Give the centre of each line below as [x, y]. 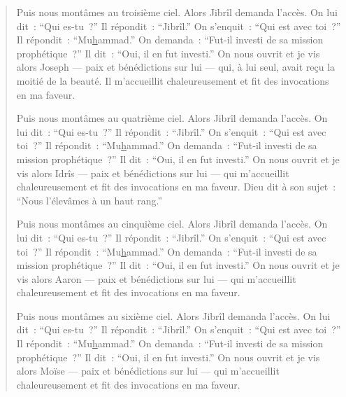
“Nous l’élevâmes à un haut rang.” [89, 200]
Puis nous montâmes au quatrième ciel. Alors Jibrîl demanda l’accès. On [172, 118]
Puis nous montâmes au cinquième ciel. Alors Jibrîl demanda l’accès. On [172, 224]
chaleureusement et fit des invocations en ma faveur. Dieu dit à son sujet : [176, 187]
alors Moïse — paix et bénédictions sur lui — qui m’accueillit [148, 371]
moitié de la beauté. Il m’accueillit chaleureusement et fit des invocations [173, 80]
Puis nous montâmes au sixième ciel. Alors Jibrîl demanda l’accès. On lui [173, 315]
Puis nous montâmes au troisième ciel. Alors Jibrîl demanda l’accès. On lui [177, 12]
